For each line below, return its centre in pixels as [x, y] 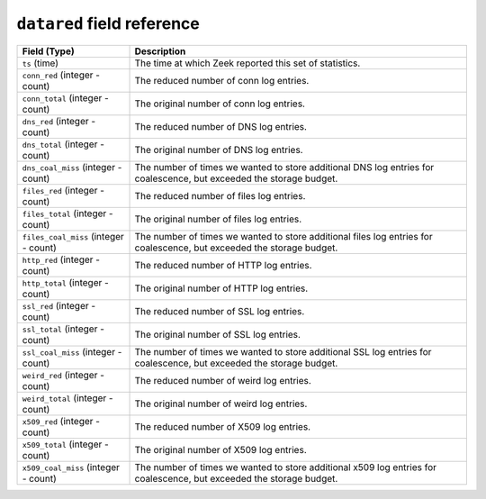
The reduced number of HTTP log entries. [223, 265]
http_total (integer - [66, 282]
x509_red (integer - [61, 421]
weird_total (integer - [67, 398]
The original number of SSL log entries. [218, 334]
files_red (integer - [63, 190]
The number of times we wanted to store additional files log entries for [283, 236]
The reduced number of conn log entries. [222, 80]
